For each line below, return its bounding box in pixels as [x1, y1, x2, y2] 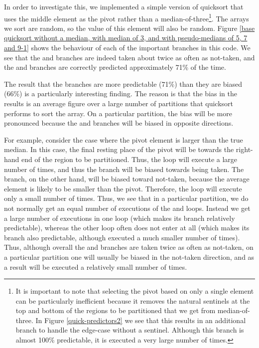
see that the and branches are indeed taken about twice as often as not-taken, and [4, 52, 255, 62]
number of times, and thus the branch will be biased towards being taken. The [4, 164, 244, 174]
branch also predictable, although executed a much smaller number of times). [4, 232, 240, 242]
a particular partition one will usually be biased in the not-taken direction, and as [4, 251, 255, 262]
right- [236, 144, 253, 155]
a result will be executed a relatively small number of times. [4, 261, 187, 272]
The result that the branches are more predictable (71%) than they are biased [4, 78, 243, 89]
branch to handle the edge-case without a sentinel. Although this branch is [15, 325, 244, 335]
